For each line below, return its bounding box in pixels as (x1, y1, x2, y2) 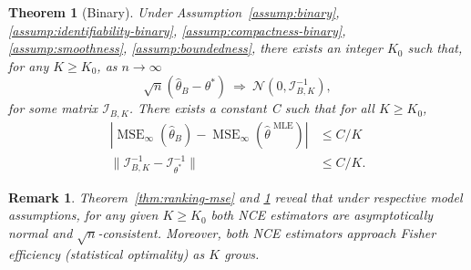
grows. (224, 244, 260, 263)
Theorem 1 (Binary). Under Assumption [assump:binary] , (8, 3, 340, 21)
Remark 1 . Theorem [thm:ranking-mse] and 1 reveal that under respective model (8, 187, 463, 206)
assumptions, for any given (8, 205, 159, 224)
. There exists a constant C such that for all (128, 99, 374, 118)
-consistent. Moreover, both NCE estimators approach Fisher (97, 223, 436, 242)
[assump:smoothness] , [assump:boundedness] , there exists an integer (8, 38, 383, 57)
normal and (8, 223, 73, 242)
